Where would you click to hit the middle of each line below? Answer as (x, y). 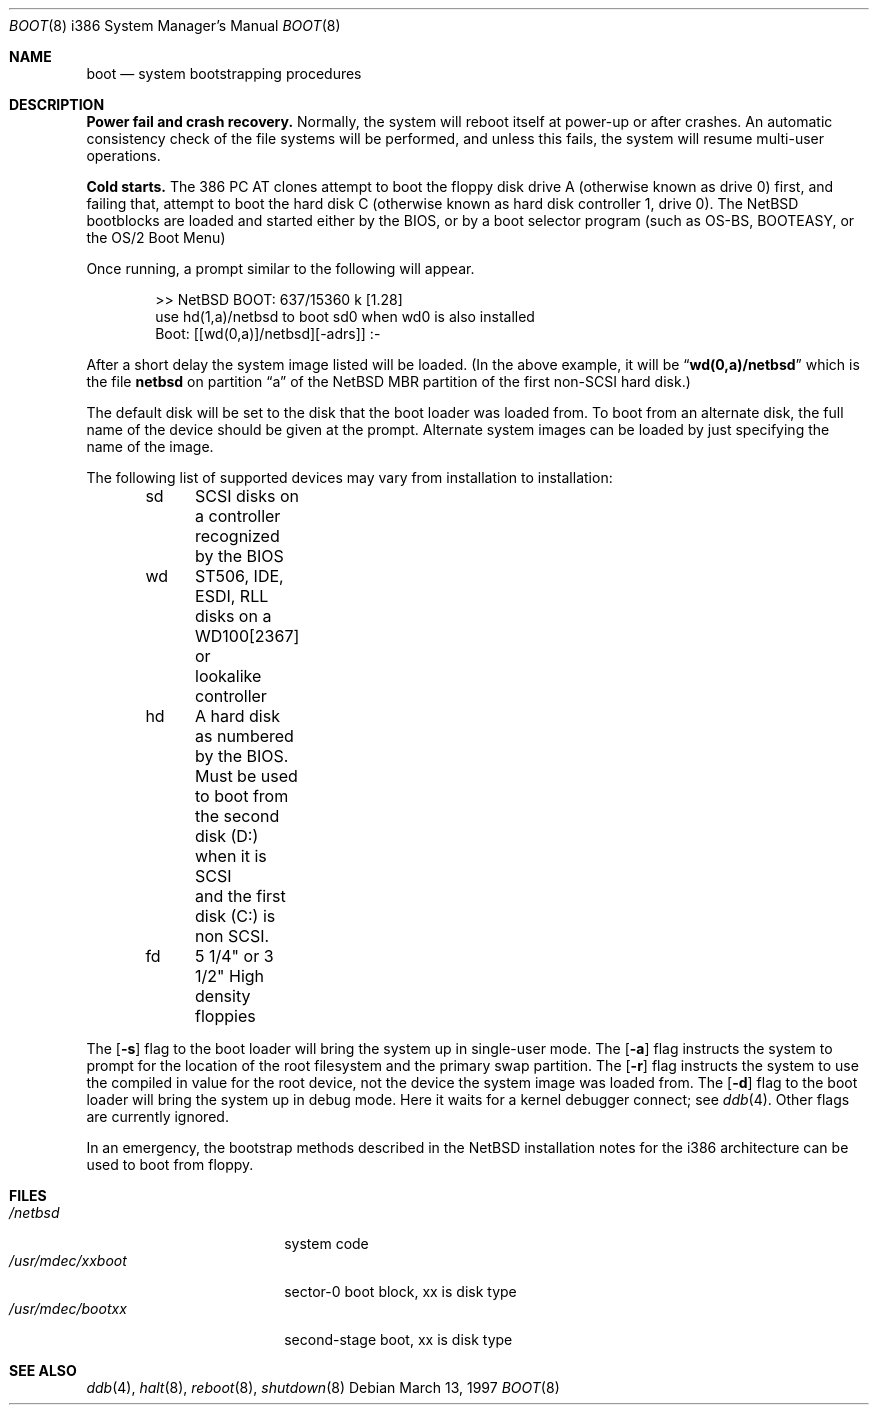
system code (326, 1243)
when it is (231, 856)
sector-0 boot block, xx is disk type (400, 1291)
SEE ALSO (43, 1370)
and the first (240, 896)
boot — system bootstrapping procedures (224, 73)
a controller (238, 516)
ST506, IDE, (239, 576)
